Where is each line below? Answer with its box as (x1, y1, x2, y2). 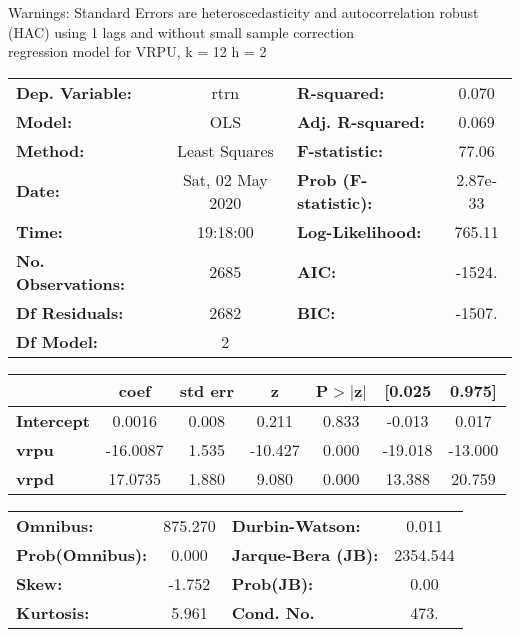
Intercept (16, 408, 90, 432)
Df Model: (16, 329, 98, 353)
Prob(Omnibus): (16, 542, 148, 566)
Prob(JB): (231, 571, 314, 595)
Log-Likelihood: (296, 219, 422, 243)
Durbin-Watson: (231, 513, 361, 537)
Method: (16, 138, 85, 162)
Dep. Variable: (16, 80, 132, 104)
